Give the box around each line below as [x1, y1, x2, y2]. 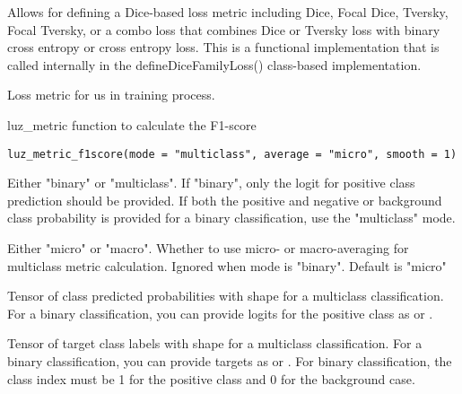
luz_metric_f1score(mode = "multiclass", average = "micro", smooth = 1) [7, 147, 458, 161]
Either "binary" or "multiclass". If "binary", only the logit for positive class [7, 173, 415, 192]
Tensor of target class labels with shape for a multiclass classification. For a [7, 334, 423, 353]
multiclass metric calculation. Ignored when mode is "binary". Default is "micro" [7, 256, 447, 275]
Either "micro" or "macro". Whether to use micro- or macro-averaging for [7, 239, 409, 257]
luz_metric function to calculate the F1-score [7, 115, 257, 134]
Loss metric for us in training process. [7, 85, 215, 104]
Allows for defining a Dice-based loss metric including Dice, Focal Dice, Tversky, [7, 3, 449, 21]
